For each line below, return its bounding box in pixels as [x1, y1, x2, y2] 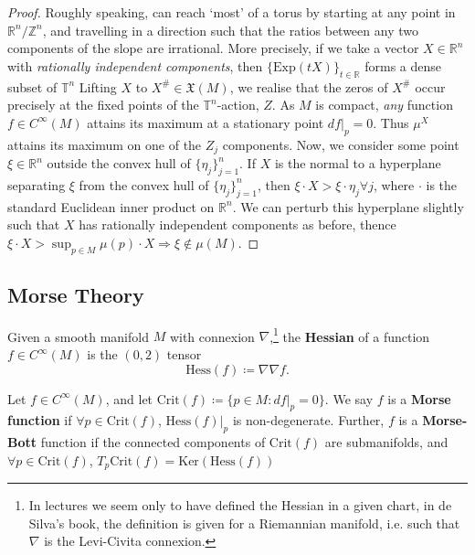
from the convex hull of [79, 175, 209, 194]
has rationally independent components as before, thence [79, 215, 396, 234]
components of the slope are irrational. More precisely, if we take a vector [7, 38, 419, 58]
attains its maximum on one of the [7, 134, 202, 154]
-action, [216, 95, 259, 114]
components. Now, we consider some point [222, 134, 459, 154]
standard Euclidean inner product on [7, 197, 215, 216]
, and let [105, 389, 153, 408]
